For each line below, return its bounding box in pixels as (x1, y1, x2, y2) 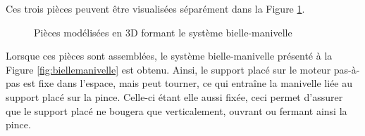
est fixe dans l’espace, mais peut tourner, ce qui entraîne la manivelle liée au (23, 76, 353, 90)
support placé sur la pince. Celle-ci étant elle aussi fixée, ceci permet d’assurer (6, 89, 343, 104)
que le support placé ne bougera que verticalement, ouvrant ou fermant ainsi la (6, 103, 347, 118)
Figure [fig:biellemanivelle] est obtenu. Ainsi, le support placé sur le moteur (6, 62, 331, 76)
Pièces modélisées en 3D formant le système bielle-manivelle (34, 25, 292, 39)
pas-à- (333, 62, 360, 76)
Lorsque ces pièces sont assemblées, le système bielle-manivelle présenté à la (6, 48, 333, 63)
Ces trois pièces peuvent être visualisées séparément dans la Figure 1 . (6, 1, 305, 15)
